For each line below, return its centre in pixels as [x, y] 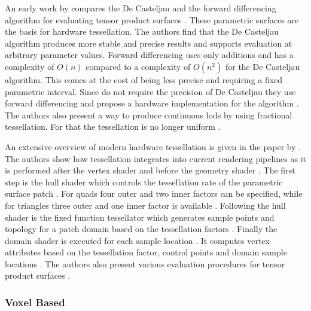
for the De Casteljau [263, 66]
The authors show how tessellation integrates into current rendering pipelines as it [155, 158]
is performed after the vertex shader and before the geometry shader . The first [150, 170]
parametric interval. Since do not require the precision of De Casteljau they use [150, 91]
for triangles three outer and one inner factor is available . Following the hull [145, 205]
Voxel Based [35, 302]
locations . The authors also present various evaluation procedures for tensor [145, 263]
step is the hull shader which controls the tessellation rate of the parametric [144, 182]
